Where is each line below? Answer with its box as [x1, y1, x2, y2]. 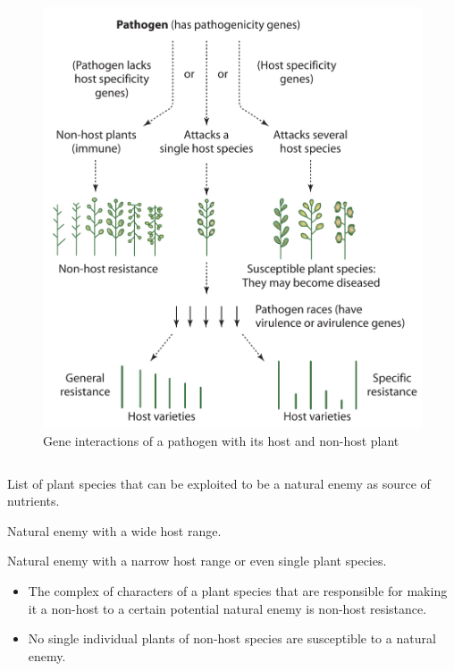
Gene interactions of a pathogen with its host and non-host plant [43, 432, 399, 449]
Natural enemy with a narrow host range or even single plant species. [7, 551, 387, 570]
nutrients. [7, 491, 60, 510]
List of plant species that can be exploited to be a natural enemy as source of [7, 474, 431, 492]
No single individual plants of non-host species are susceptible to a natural [28, 629, 436, 648]
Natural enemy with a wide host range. [7, 521, 222, 540]
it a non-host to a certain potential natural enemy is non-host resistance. [28, 599, 427, 617]
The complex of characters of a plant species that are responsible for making [28, 581, 448, 600]
